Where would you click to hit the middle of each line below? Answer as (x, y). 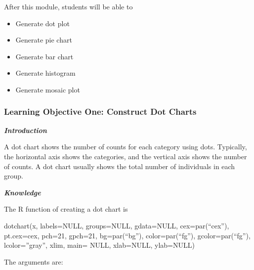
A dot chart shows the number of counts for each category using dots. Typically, (126, 147)
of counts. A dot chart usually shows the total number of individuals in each (120, 166)
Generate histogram (45, 73)
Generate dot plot (42, 23)
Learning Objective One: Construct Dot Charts (100, 112)
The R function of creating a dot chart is (66, 209)
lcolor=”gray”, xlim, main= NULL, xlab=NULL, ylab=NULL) (99, 245)
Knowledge (22, 192)
